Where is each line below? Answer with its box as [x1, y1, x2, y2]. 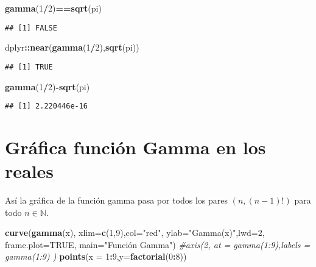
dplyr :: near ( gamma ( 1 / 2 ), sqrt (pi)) [5, 41, 139, 54]
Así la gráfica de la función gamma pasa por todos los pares [5, 194, 228, 207]
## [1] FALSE [5, 23, 57, 32]
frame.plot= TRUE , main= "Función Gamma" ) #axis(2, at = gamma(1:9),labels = [5, 238, 311, 251]
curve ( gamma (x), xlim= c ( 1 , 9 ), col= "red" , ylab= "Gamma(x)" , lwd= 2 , [5, 226, 265, 239]
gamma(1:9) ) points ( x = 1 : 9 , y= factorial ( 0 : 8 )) [5, 250, 187, 263]
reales [5, 158, 54, 183]
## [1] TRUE [5, 62, 53, 71]
